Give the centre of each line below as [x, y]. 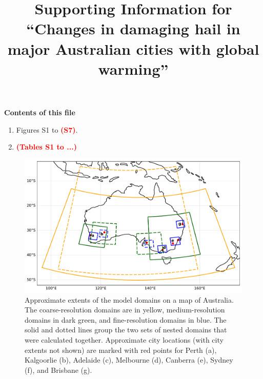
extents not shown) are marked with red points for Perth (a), [121, 350]
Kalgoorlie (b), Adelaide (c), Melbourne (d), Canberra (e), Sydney [129, 360]
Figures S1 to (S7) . [47, 129]
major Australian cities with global [133, 48]
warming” [133, 68]
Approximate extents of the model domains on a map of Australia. [129, 299]
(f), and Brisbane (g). [58, 370]
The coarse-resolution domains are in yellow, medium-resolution [125, 310]
